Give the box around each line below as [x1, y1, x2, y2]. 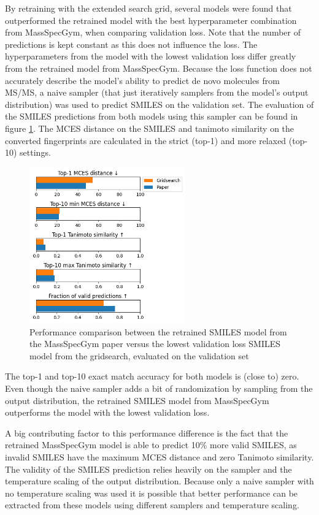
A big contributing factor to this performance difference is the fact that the [5, 426, 288, 439]
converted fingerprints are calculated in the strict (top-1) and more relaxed [5, 134, 286, 147]
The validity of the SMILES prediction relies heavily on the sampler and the [5, 462, 292, 475]
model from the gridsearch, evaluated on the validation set [29, 349, 249, 362]
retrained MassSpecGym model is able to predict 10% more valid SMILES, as [5, 438, 297, 451]
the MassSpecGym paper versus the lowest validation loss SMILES [29, 337, 281, 350]
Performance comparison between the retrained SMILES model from [29, 325, 287, 338]
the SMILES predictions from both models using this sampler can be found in [5, 110, 298, 123]
